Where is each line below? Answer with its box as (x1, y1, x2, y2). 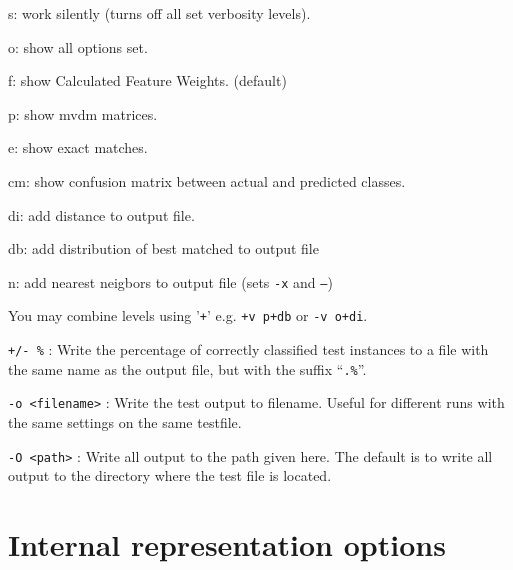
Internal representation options (8, 524, 446, 565)
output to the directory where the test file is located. (8, 465, 332, 486)
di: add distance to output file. (8, 204, 195, 225)
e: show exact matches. (8, 137, 148, 158)
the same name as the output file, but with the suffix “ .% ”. (8, 358, 367, 379)
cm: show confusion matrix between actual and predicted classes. (8, 170, 406, 191)
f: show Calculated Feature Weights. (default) (8, 70, 287, 91)
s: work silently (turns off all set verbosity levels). (8, 3, 311, 23)
